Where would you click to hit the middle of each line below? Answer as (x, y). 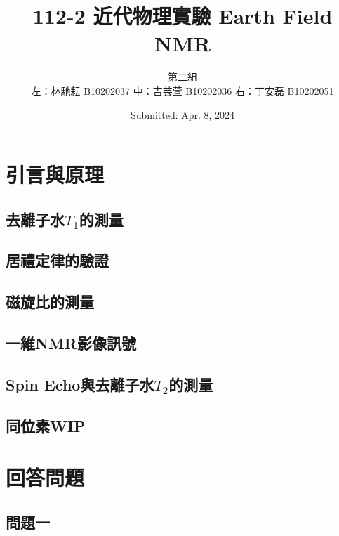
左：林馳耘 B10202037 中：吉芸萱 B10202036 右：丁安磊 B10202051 (182, 90)
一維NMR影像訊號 (71, 343)
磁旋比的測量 (50, 302)
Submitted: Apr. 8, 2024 (182, 114)
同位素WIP (46, 425)
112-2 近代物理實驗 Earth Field (182, 16)
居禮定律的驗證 (57, 260)
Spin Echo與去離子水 (80, 384)
